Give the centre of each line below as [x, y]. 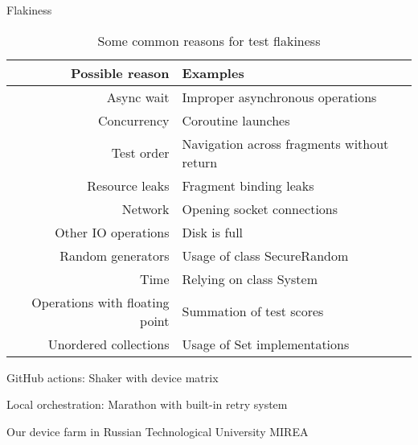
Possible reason [120, 72]
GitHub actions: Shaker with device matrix [113, 377]
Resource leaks [128, 185]
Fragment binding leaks [248, 185]
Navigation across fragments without [285, 143]
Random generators [115, 255]
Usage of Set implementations [266, 344]
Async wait [138, 97]
